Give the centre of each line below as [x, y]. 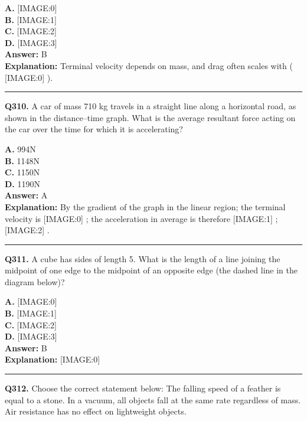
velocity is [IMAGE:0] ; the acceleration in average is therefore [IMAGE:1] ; [141, 218]
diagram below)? [35, 281]
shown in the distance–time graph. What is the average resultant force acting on [150, 117]
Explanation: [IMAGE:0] [53, 359]
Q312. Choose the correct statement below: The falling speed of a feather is [143, 388]
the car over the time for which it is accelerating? [94, 129]
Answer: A [26, 195]
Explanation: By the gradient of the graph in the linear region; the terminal [145, 206]
